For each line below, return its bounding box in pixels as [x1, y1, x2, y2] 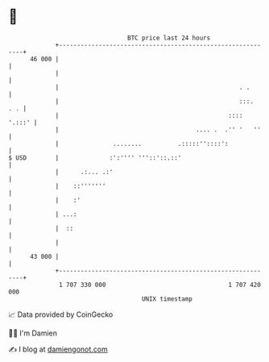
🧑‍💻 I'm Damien [8, 328, 58, 338]
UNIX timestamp [141, 294, 193, 303]
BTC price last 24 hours [127, 34, 211, 42]
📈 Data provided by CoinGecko [8, 310, 114, 319]
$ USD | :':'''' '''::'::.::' [8, 153, 182, 162]
